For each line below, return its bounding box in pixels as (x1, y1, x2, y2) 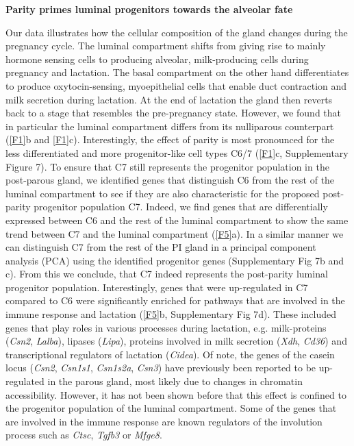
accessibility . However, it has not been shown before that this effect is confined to (5, 387, 346, 401)
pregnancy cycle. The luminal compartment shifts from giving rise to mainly (5, 38, 326, 53)
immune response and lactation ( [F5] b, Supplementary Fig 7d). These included (5, 307, 336, 321)
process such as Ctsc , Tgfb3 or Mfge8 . (5, 428, 162, 442)
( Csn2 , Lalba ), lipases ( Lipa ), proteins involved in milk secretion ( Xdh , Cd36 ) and (5, 334, 347, 348)
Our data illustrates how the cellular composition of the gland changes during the (5, 25, 348, 39)
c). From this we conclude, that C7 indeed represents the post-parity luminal (5, 267, 328, 281)
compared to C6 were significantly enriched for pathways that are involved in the (5, 293, 345, 308)
